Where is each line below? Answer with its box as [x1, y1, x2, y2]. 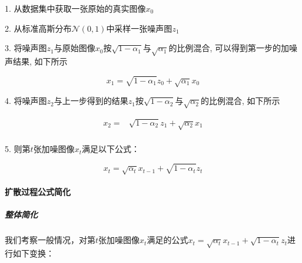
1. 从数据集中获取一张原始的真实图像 [5, 2, 146, 14]
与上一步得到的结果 [54, 95, 128, 107]
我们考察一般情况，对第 [5, 234, 95, 246]
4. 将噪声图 [5, 95, 47, 107]
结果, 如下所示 [12, 55, 68, 67]
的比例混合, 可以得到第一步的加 [168, 42, 290, 54]
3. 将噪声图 [5, 42, 47, 54]
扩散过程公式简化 [5, 186, 71, 198]
